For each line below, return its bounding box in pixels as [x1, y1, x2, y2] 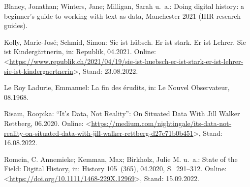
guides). [4, 20, 28, 31]
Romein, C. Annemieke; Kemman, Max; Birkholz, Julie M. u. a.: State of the [4, 154, 238, 164]
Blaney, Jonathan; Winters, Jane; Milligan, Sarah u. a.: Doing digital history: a [4, 1, 245, 11]
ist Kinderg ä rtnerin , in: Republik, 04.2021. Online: [4, 46, 156, 57]
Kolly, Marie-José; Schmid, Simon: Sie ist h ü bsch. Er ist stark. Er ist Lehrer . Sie [4, 36, 246, 47]
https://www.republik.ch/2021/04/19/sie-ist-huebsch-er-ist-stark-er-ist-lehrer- [9, 56, 244, 66]
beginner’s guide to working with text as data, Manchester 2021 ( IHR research [4, 10, 241, 21]
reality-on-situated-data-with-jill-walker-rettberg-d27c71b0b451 [4, 127, 193, 138]
